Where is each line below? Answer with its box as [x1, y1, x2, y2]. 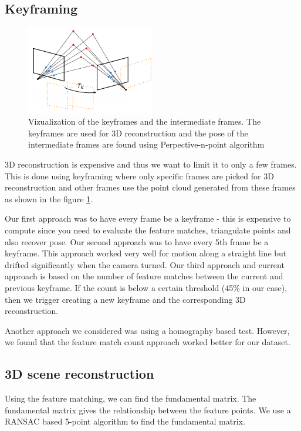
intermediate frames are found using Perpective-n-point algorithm [28, 138, 265, 151]
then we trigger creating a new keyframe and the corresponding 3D [5, 293, 246, 305]
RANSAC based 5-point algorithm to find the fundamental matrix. [5, 415, 245, 427]
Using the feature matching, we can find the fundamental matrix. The [5, 392, 256, 405]
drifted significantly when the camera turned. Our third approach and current [5, 258, 285, 270]
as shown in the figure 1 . [5, 192, 93, 205]
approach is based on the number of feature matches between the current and [5, 270, 283, 282]
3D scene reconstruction [5, 365, 154, 383]
